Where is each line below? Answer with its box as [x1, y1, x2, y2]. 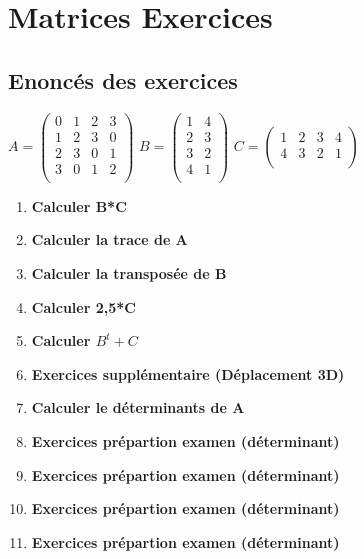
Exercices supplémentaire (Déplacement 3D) [31, 363, 345, 384]
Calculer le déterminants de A [31, 397, 245, 418]
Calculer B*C [31, 195, 127, 216]
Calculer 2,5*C [31, 296, 136, 317]
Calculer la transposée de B [31, 262, 227, 283]
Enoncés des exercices [8, 64, 238, 95]
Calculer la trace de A [31, 229, 188, 250]
